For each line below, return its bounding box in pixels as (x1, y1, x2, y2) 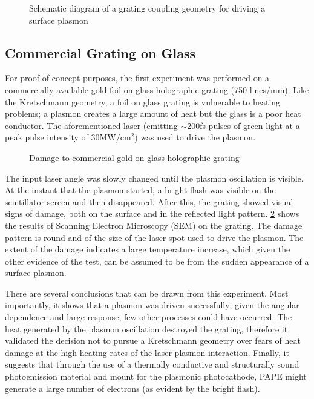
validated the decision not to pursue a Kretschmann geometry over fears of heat (5, 334, 301, 347)
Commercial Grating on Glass (5, 43, 196, 62)
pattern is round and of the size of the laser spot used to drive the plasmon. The (5, 231, 304, 243)
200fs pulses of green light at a (187, 119, 300, 131)
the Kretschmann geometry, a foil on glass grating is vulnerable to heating (5, 95, 281, 108)
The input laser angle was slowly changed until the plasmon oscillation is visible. (5, 171, 304, 184)
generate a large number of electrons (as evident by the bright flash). (5, 381, 260, 394)
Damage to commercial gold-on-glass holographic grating (29, 151, 240, 163)
